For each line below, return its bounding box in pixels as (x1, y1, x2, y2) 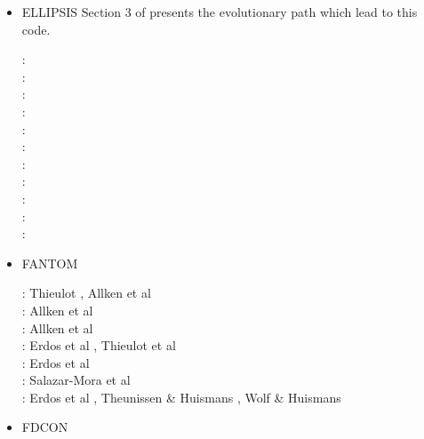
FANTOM (21, 253, 78, 272)
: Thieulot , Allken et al (21, 283, 151, 302)
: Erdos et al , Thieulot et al (21, 336, 176, 355)
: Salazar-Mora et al (21, 371, 131, 389)
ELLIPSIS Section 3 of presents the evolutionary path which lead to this (21, 3, 418, 20)
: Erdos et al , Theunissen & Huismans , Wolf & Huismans (21, 387, 341, 406)
